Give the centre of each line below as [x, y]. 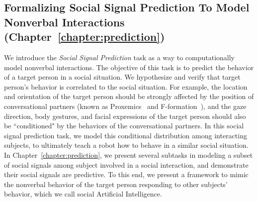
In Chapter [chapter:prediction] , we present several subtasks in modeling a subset [129, 154]
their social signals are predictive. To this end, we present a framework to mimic [126, 174]
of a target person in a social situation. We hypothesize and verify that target [122, 77]
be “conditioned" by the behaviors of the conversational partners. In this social [124, 126]
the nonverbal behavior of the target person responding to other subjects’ [116, 184]
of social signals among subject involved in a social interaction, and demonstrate [126, 164]
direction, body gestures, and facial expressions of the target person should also [125, 116]
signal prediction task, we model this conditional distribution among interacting [126, 135]
